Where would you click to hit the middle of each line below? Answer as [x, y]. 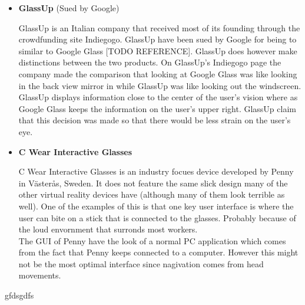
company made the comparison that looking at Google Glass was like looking [158, 73]
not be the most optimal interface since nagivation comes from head [141, 263]
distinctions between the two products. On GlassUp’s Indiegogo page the [150, 62]
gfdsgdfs [19, 295]
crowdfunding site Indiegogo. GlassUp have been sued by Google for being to [158, 39]
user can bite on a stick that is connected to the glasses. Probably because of [157, 217]
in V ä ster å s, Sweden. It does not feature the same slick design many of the [153, 183]
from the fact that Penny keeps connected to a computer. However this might [158, 252]
